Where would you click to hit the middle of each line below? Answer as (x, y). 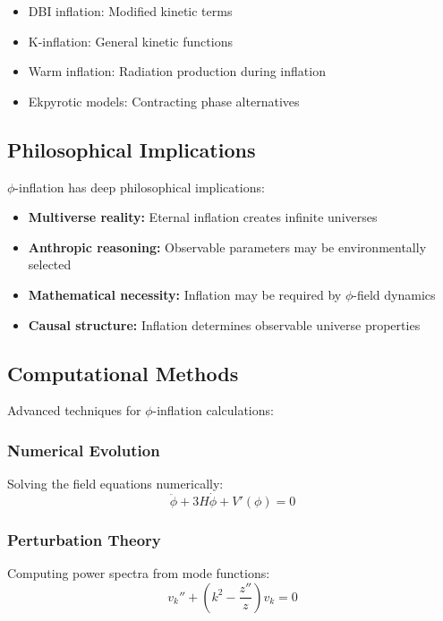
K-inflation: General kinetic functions (130, 41)
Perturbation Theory (84, 539)
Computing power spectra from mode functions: (139, 573)
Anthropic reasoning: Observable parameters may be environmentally (227, 247)
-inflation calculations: (213, 410)
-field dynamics (394, 294)
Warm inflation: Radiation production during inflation (177, 71)
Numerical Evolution (84, 450)
